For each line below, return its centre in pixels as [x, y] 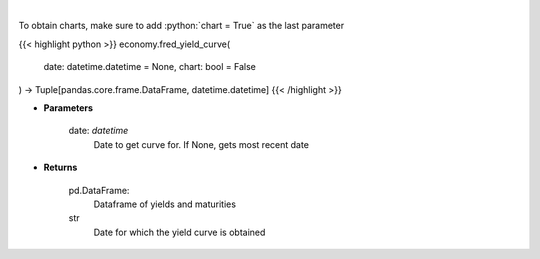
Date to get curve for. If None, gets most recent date [201, 144]
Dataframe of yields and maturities [165, 204]
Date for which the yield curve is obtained [179, 232]
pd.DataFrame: [99, 190]
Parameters [68, 107]
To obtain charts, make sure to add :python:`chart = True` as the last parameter [181, 26]
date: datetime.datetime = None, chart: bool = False [150, 67]
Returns [60, 167]
